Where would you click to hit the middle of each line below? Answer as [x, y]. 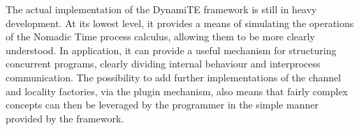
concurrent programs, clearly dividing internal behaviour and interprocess [163, 64]
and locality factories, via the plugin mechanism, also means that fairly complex [177, 91]
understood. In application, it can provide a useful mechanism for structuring [171, 50]
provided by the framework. [65, 118]
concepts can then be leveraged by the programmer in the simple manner [162, 105]
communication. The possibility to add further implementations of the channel [174, 77]
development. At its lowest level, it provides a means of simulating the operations [180, 23]
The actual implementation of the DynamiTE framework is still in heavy [161, 9]
